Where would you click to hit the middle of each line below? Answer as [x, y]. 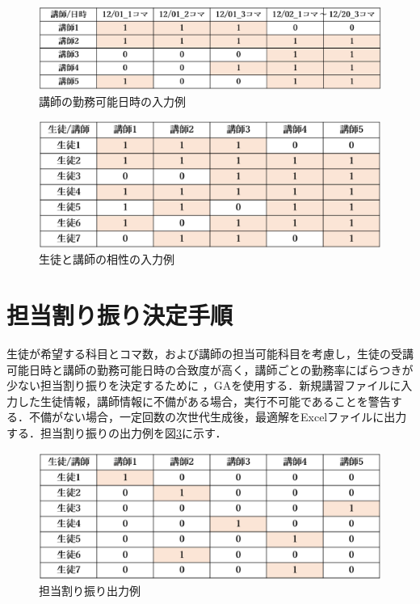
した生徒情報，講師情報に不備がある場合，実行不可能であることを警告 [204, 401]
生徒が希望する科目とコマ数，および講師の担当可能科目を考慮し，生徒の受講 [210, 353]
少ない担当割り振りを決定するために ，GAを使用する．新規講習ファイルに [204, 385]
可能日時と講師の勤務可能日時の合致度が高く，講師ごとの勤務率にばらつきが [210, 369]
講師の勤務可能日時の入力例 [112, 101]
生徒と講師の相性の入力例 [107, 259]
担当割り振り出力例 [90, 591]
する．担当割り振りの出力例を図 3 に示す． [117, 432]
